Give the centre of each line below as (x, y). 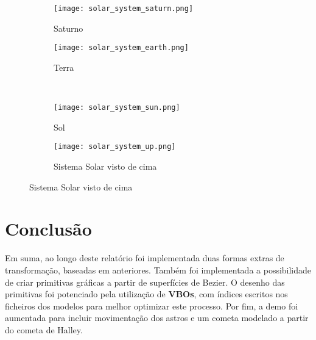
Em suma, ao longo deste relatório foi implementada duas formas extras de (145, 258)
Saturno (68, 28)
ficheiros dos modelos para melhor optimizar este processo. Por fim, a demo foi (152, 306)
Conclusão (48, 229)
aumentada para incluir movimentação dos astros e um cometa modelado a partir (157, 318)
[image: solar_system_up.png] (115, 147)
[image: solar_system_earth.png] (121, 48)
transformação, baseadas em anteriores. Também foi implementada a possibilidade (158, 269)
